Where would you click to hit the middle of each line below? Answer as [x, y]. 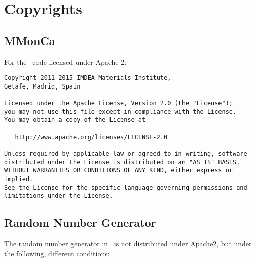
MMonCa [30, 40]
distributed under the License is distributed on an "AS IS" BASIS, [122, 162]
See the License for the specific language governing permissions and [126, 187]
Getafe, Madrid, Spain [42, 86]
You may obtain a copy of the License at [75, 120]
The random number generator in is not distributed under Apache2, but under [128, 244]
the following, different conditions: [57, 253]
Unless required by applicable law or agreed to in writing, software [126, 154]
